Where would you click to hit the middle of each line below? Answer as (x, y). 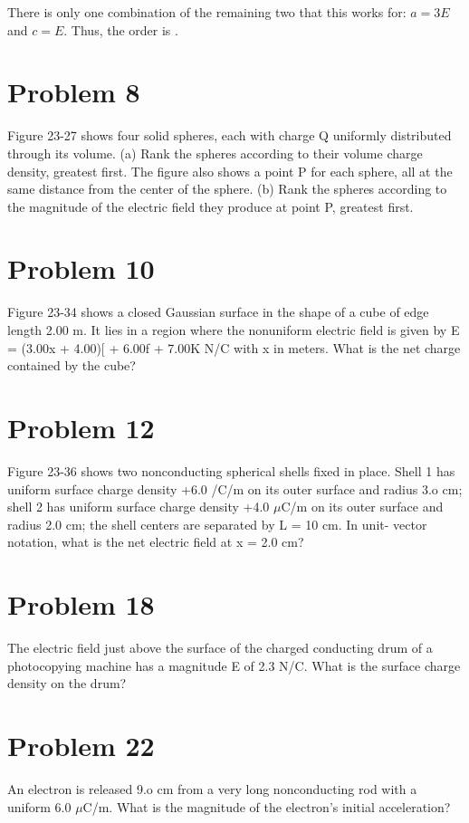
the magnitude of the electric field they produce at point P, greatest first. (211, 206)
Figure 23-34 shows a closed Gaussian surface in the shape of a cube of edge (218, 312)
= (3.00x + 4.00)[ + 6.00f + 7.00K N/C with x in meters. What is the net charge (234, 347)
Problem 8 (74, 92)
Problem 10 (81, 268)
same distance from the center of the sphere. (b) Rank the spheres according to (227, 189)
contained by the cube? (72, 365)
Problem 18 (81, 604)
